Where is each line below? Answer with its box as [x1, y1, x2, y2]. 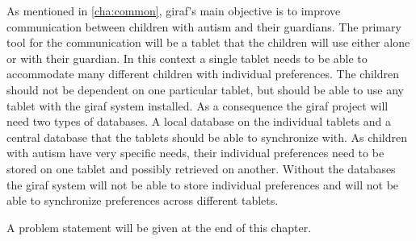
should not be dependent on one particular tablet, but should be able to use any [6, 81, 404, 98]
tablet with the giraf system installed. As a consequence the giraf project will [6, 97, 389, 114]
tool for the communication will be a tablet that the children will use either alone [6, 34, 410, 51]
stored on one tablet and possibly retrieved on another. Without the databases [6, 160, 396, 177]
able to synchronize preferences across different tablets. [6, 192, 279, 209]
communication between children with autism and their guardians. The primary [6, 18, 401, 35]
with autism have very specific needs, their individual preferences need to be [6, 144, 384, 161]
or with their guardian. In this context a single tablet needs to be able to [6, 49, 368, 66]
